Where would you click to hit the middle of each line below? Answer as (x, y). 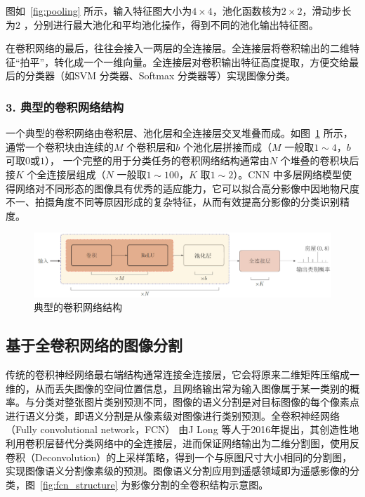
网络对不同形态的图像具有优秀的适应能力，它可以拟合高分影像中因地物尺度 (187, 188)
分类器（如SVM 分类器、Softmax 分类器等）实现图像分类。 (160, 75)
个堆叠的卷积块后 (320, 160)
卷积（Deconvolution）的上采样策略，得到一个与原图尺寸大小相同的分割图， (179, 457)
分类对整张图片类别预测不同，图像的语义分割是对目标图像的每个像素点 (197, 402)
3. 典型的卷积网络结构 (65, 106)
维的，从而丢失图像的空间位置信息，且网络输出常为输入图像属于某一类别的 (178, 388)
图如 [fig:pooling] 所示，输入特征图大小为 (99, 11)
